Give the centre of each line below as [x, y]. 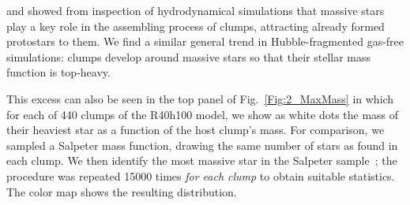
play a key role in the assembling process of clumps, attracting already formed [196, 26]
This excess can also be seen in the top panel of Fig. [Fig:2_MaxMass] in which [200, 98]
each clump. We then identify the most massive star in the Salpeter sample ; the [202, 160]
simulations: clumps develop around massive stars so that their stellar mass [189, 56]
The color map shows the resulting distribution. [122, 191]
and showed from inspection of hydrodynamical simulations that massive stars [196, 10]
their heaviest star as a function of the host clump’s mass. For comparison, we [196, 130]
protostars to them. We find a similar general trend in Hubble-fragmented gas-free [205, 41]
